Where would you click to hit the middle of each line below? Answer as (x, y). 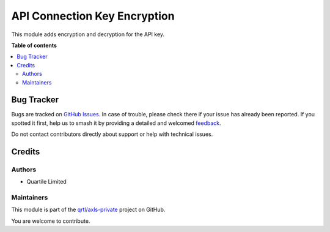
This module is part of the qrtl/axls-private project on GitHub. (88, 210)
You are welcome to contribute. (51, 221)
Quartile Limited (46, 182)
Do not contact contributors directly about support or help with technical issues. (112, 134)
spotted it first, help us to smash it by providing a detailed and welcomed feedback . (116, 123)
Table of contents (34, 45)
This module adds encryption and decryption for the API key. (88, 34)
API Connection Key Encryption (93, 16)
